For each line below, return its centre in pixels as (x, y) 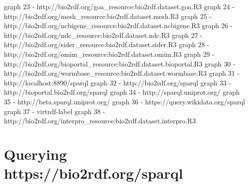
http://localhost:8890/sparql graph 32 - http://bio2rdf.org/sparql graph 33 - (117, 82)
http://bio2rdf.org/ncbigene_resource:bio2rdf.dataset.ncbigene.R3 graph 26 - (118, 25)
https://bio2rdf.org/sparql (93, 173)
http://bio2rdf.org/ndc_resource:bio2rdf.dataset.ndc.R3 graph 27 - (103, 35)
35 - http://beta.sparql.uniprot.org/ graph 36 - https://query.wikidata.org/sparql (125, 101)
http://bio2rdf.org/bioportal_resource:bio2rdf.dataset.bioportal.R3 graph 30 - (120, 63)
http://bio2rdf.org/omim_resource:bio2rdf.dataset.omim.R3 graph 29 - (109, 54)
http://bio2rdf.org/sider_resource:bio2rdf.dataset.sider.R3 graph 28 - (107, 44)
